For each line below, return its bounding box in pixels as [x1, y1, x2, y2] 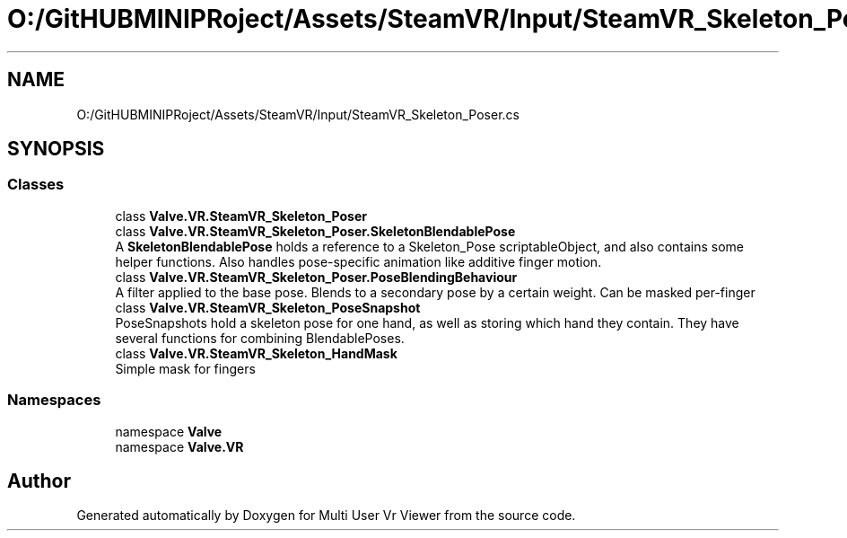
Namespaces [7, 391, 101, 410]
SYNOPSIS [7, 137, 105, 161]
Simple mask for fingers [115, 360, 256, 376]
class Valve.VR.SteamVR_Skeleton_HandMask [115, 345, 397, 361]
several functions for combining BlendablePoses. [115, 330, 405, 346]
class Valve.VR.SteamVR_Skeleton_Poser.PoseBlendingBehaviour [115, 269, 518, 285]
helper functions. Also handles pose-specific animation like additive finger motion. [115, 253, 602, 269]
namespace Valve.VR [115, 438, 244, 454]
